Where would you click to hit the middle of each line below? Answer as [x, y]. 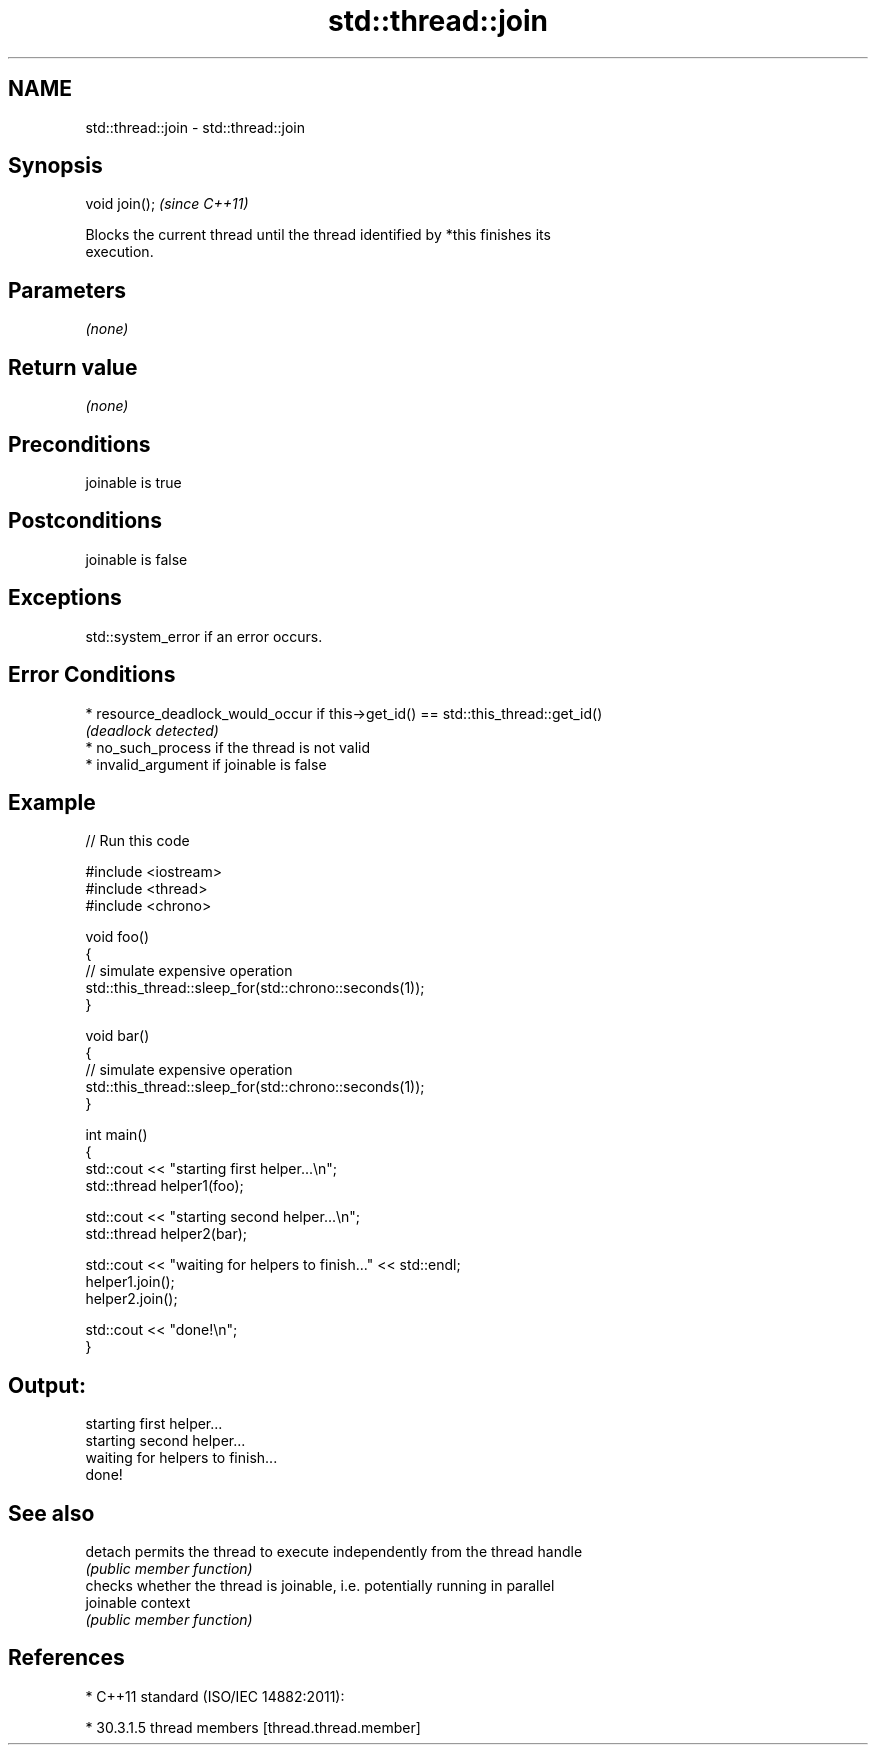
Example [52, 802]
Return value [73, 367]
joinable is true [133, 482]
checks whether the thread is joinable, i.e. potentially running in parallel [320, 1586]
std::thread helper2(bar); [166, 1234]
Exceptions [65, 598]
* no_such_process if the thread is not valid [228, 747]
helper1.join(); [130, 1282]
